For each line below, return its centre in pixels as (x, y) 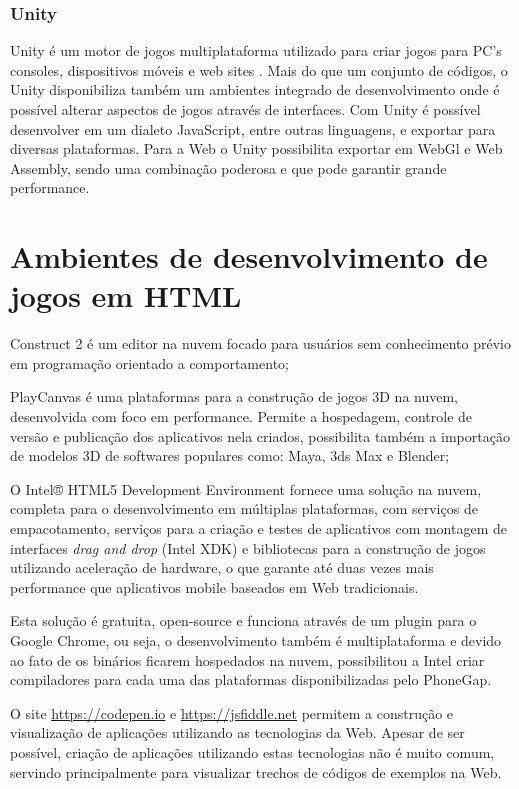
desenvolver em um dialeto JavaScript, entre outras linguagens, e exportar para (253, 128)
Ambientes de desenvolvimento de (249, 256)
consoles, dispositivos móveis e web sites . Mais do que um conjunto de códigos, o (259, 69)
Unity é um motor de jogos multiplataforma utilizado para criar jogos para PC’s (256, 50)
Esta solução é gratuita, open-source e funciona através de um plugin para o (243, 620)
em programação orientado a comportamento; (149, 362)
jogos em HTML (126, 295)
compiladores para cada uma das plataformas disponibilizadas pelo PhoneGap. (251, 679)
